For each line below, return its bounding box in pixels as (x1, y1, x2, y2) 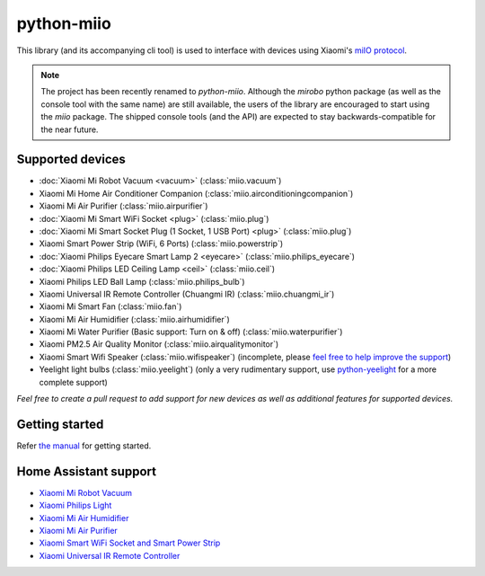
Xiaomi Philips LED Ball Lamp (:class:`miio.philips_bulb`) (39, 276, 246, 287)
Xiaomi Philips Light (39, 500, 112, 511)
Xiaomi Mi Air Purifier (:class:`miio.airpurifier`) (39, 200, 208, 211)
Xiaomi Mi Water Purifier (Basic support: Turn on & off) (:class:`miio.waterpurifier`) (39, 326, 343, 337)
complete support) (39, 377, 108, 387)
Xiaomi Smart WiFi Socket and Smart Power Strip (39, 537, 221, 548)
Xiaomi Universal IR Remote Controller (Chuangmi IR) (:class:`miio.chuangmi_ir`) (39, 288, 335, 299)
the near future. (40, 124, 99, 135)
